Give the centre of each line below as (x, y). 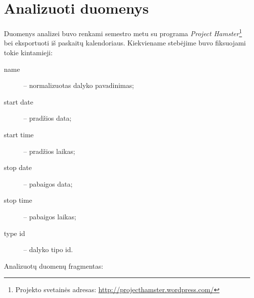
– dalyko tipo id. (48, 249)
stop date (18, 167)
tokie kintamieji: (28, 52)
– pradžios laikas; (49, 151)
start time (19, 134)
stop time (18, 200)
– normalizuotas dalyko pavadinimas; (79, 85)
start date (19, 101)
